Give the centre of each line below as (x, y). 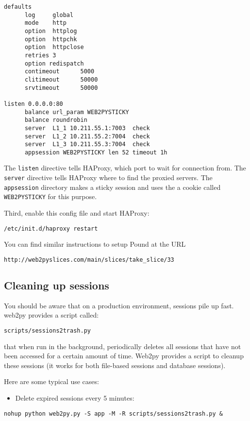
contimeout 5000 (59, 72)
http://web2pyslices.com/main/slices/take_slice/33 (89, 260)
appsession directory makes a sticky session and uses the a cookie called (112, 187)
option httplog (51, 31)
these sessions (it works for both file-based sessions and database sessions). (115, 365)
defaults (18, 7)
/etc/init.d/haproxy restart (51, 228)
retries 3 (40, 55)
